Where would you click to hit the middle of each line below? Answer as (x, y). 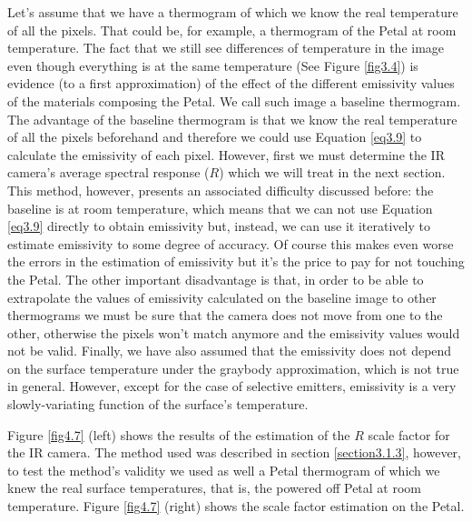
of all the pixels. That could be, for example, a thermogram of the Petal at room (232, 30)
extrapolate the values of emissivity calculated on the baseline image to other (222, 297)
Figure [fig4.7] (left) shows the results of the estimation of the (179, 434)
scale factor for (409, 434)
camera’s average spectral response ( (108, 172)
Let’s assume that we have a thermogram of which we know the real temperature (233, 12)
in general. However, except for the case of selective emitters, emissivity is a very (232, 386)
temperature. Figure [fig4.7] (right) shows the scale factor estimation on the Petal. (236, 506)
